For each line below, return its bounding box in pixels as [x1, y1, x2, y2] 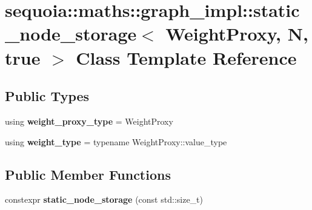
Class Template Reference [76, 45, 297, 70]
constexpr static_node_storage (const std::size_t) [5, 193, 203, 206]
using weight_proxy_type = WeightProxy [5, 114, 173, 127]
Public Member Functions [5, 165, 171, 183]
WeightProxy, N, [165, 21, 308, 46]
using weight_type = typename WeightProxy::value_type [5, 135, 227, 148]
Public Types [5, 87, 90, 105]
